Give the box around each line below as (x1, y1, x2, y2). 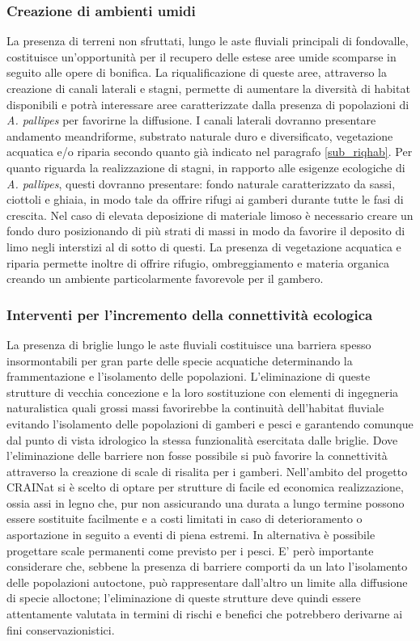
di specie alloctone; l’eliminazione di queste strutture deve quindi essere (6, 589, 361, 606)
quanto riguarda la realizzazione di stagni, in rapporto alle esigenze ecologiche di (6, 158, 405, 175)
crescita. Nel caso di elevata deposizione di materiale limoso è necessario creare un (6, 206, 414, 223)
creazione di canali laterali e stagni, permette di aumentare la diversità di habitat (6, 80, 410, 96)
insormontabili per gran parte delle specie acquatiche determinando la (6, 352, 353, 369)
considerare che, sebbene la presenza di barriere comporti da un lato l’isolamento (6, 558, 408, 575)
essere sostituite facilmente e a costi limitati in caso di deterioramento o (6, 510, 363, 527)
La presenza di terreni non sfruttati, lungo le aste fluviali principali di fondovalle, (6, 32, 409, 49)
